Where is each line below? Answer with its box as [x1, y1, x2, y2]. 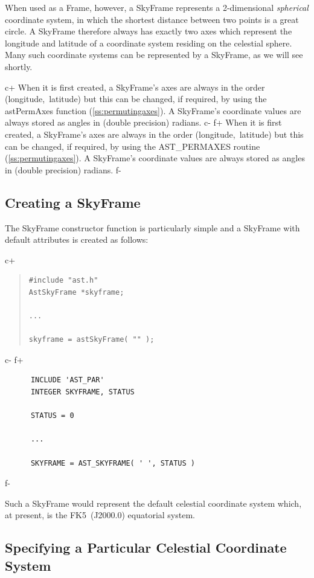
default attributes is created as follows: [5, 233, 149, 246]
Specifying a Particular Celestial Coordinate [5, 538, 287, 557]
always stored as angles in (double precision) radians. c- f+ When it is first [5, 116, 282, 129]
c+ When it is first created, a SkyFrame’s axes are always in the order [5, 80, 265, 93]
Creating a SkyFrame [5, 193, 141, 211]
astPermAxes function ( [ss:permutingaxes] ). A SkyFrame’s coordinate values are [5, 104, 301, 117]
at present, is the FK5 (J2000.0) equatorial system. [5, 509, 195, 521]
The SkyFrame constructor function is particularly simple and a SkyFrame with [5, 221, 300, 234]
